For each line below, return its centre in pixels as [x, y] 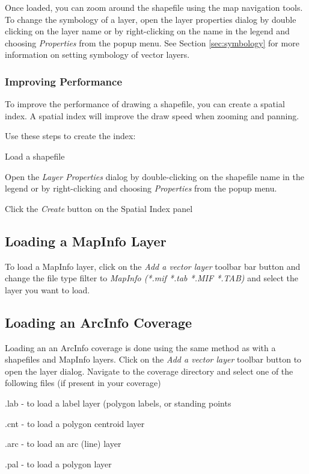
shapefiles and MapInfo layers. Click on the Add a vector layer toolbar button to [153, 359]
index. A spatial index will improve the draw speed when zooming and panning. [152, 115]
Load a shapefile [35, 156]
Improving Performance [64, 81]
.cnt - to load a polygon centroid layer [75, 423]
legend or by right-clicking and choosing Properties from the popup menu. [141, 188]
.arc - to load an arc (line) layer [63, 444]
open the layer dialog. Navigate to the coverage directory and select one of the [149, 371]
